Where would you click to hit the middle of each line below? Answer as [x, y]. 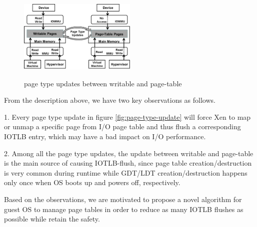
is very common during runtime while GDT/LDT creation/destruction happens [126, 172]
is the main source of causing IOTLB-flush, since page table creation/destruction [128, 163]
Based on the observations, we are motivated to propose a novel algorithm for [123, 199]
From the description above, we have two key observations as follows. [110, 100]
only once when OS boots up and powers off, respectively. [92, 182]
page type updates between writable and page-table [103, 83]
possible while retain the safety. [52, 219]
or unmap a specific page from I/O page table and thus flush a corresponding [122, 126]
